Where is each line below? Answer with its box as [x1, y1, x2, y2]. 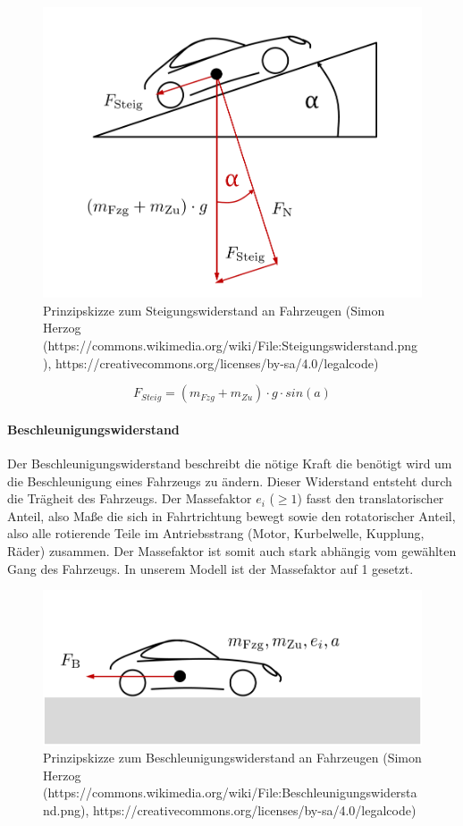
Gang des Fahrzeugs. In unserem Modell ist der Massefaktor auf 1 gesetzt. [7, 559, 414, 577]
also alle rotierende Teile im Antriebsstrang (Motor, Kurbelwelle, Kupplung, [7, 524, 425, 543]
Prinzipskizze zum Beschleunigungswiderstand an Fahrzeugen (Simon [43, 748, 422, 767]
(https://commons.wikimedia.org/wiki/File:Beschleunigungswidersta [43, 783, 417, 802]
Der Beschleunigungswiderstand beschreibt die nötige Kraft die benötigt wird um [7, 454, 452, 473]
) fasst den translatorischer [297, 489, 444, 508]
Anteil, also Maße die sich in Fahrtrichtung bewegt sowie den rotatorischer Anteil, [7, 506, 456, 525]
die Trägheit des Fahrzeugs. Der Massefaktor [7, 489, 252, 508]
